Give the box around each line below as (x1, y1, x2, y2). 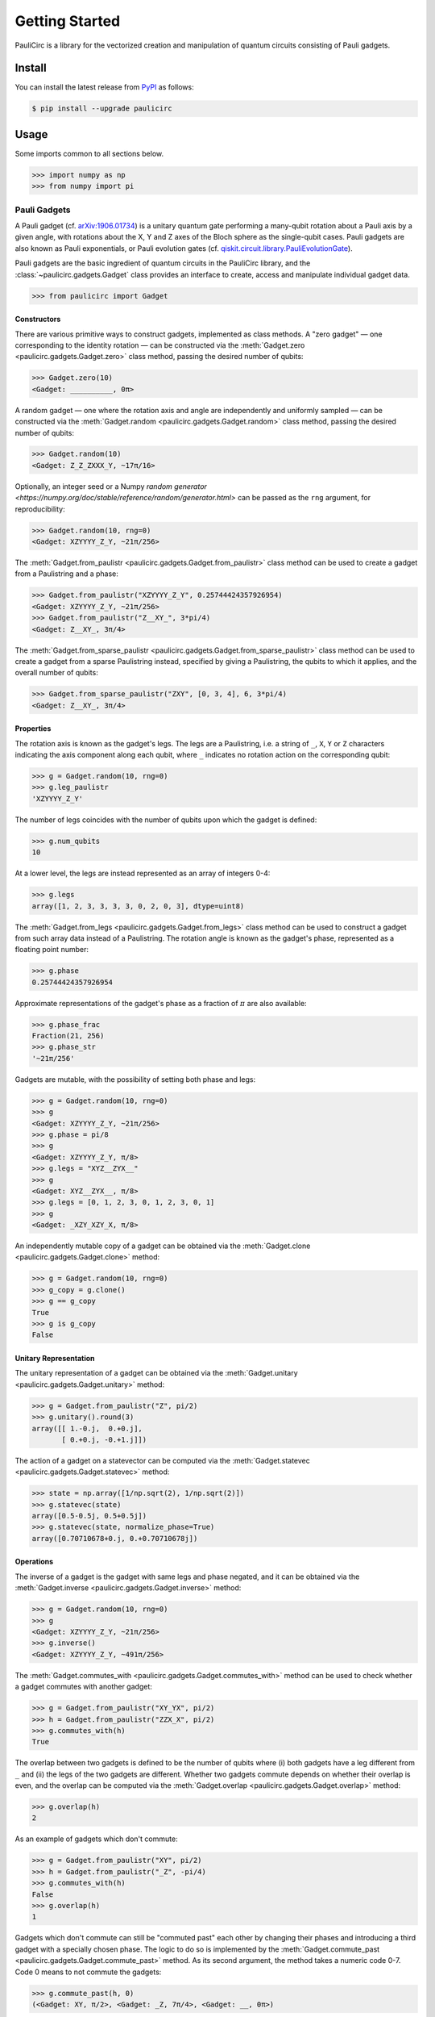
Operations (14, 1557, 54, 1567)
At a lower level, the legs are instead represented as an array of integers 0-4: (14, 868, 271, 879)
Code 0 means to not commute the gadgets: (14, 1967, 162, 1977)
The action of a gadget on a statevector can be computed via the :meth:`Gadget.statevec (14, 1455, 310, 1465)
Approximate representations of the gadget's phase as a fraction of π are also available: (14, 998, 307, 1008)
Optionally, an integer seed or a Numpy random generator (14, 481, 207, 491)
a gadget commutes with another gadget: (14, 1682, 152, 1692)
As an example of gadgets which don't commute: (14, 1834, 178, 1844)
